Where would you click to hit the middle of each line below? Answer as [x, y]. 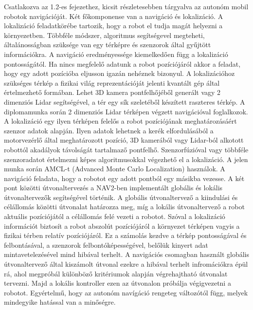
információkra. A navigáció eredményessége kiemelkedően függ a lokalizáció [116, 54]
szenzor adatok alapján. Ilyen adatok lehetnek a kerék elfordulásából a [109, 130]
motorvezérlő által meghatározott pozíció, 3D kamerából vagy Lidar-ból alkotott [124, 140]
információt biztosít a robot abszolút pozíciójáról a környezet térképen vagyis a [122, 226]
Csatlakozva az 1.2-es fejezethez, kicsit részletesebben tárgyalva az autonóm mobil [126, 6]
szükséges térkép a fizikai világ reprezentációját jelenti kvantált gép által [112, 82]
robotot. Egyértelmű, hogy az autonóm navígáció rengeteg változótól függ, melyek [126, 292]
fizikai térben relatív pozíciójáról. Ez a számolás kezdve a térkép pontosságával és [125, 235]
